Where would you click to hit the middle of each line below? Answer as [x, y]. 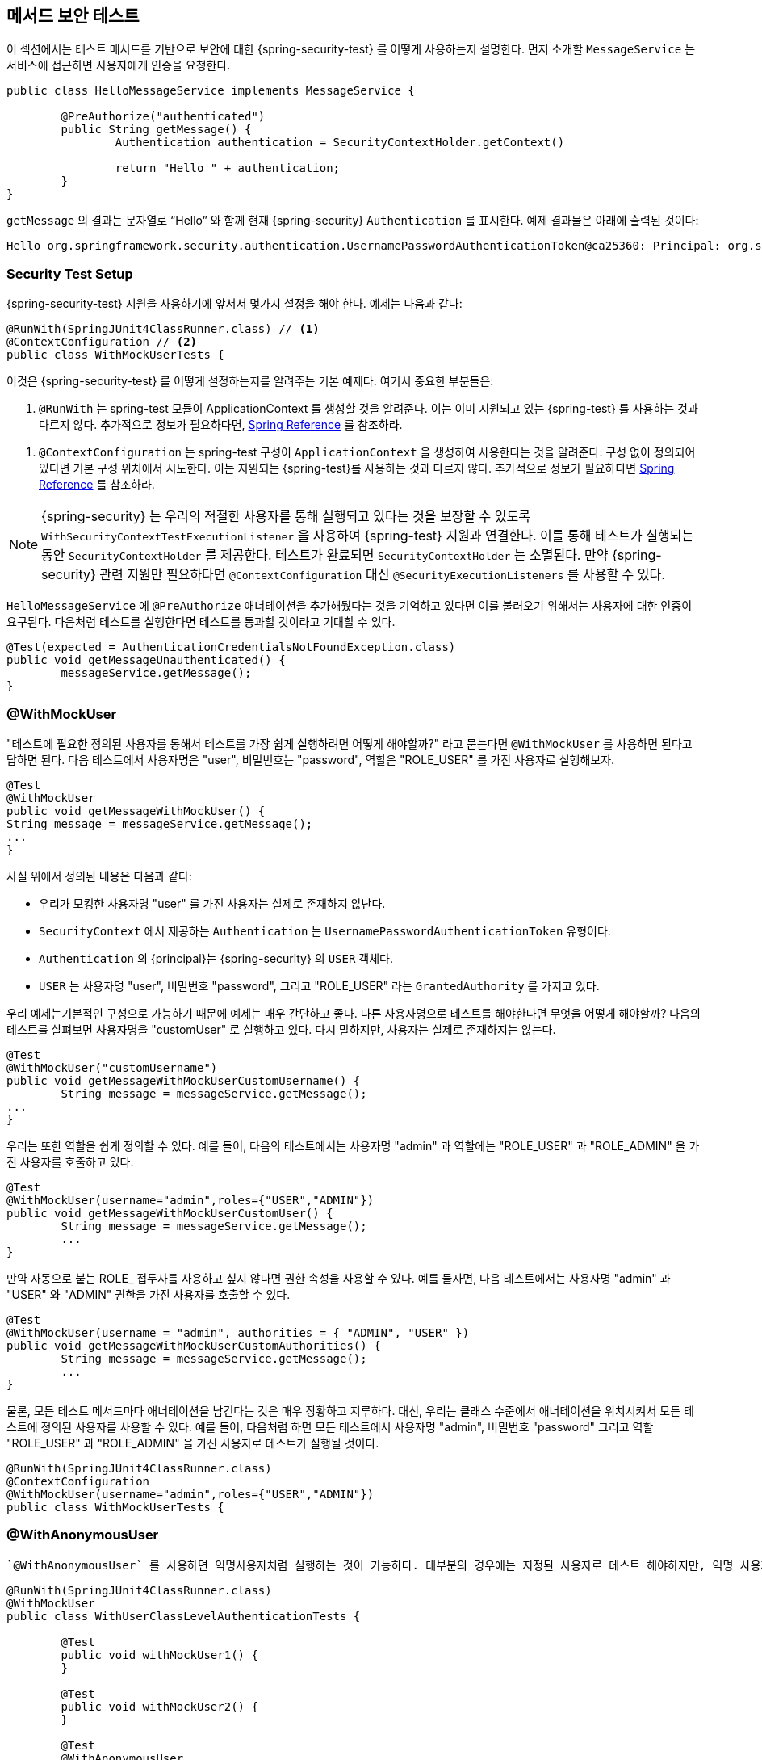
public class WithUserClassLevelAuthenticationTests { [184, 1616]
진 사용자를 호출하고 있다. [70, 1161]
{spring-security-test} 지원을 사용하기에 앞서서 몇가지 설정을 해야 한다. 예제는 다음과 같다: [234, 304]
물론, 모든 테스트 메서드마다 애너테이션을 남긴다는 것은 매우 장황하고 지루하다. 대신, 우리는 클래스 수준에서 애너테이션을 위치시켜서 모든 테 [350, 1410]
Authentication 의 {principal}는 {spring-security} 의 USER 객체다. [216, 958]
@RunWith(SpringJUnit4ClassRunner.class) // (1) [163, 329]
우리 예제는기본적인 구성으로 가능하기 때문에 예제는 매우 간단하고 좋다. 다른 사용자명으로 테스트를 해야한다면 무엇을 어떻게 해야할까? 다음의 [354, 1013]
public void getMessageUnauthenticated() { [146, 660]
